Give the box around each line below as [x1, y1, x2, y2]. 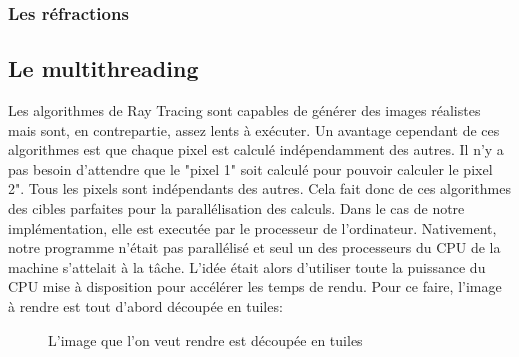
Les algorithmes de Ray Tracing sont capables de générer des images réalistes [8, 100, 481, 121]
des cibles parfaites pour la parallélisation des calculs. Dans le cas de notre [8, 198, 465, 219]
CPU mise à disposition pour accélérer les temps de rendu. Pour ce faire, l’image [8, 276, 502, 297]
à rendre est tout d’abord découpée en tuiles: [8, 295, 283, 316]
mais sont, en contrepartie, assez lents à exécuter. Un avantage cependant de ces [8, 119, 500, 140]
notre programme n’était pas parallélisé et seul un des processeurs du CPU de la [8, 237, 501, 258]
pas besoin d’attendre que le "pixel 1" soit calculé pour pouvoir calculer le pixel [8, 158, 493, 179]
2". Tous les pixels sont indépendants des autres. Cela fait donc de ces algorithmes [8, 178, 511, 199]
